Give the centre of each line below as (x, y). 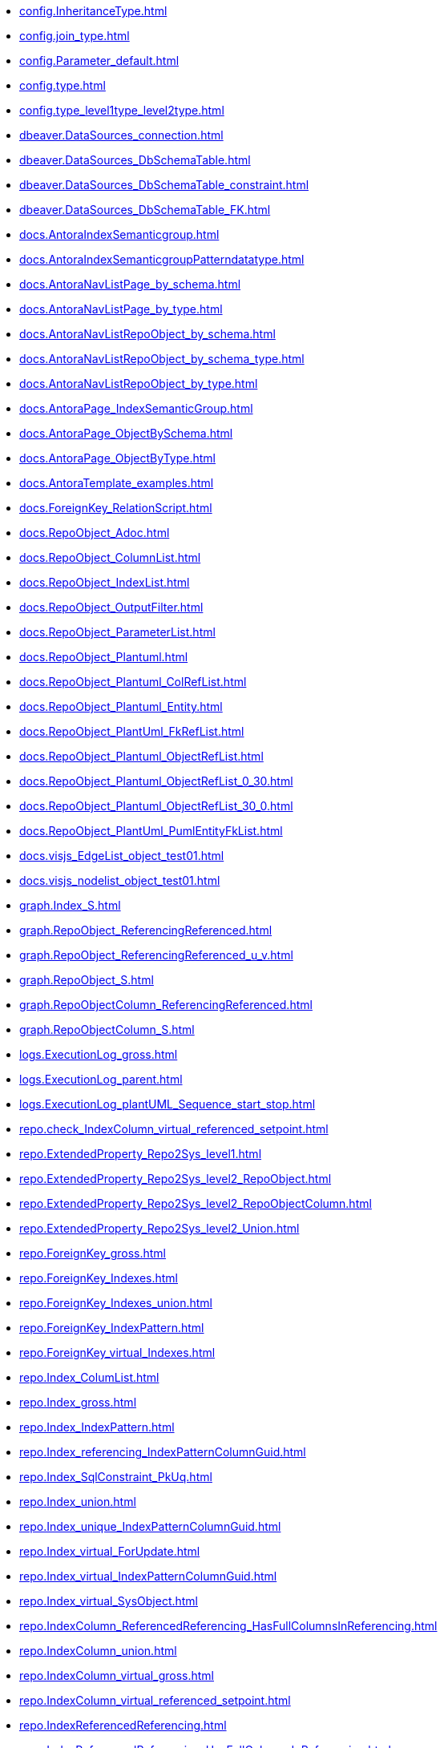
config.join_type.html (75, 36)
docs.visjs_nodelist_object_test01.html (120, 880)
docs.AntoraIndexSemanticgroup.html (119, 234)
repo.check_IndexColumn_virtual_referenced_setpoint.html (174, 1129)
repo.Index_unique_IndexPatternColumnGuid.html (150, 1526)
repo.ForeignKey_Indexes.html (99, 1278)
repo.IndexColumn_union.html (98, 1651)
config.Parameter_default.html (99, 61)
